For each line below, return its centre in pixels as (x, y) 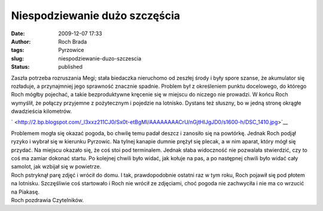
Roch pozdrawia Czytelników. (47, 200)
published (71, 67)
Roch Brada (73, 41)
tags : (18, 50)
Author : (21, 41)
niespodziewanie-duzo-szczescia (100, 58)
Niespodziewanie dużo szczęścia (96, 16)
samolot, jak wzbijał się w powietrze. (56, 167)
